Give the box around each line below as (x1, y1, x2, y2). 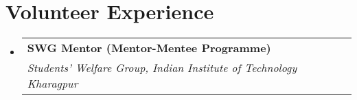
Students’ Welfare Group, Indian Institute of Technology (27, 60, 297, 76)
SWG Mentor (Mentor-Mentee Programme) (27, 40, 271, 56)
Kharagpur (27, 75, 78, 92)
